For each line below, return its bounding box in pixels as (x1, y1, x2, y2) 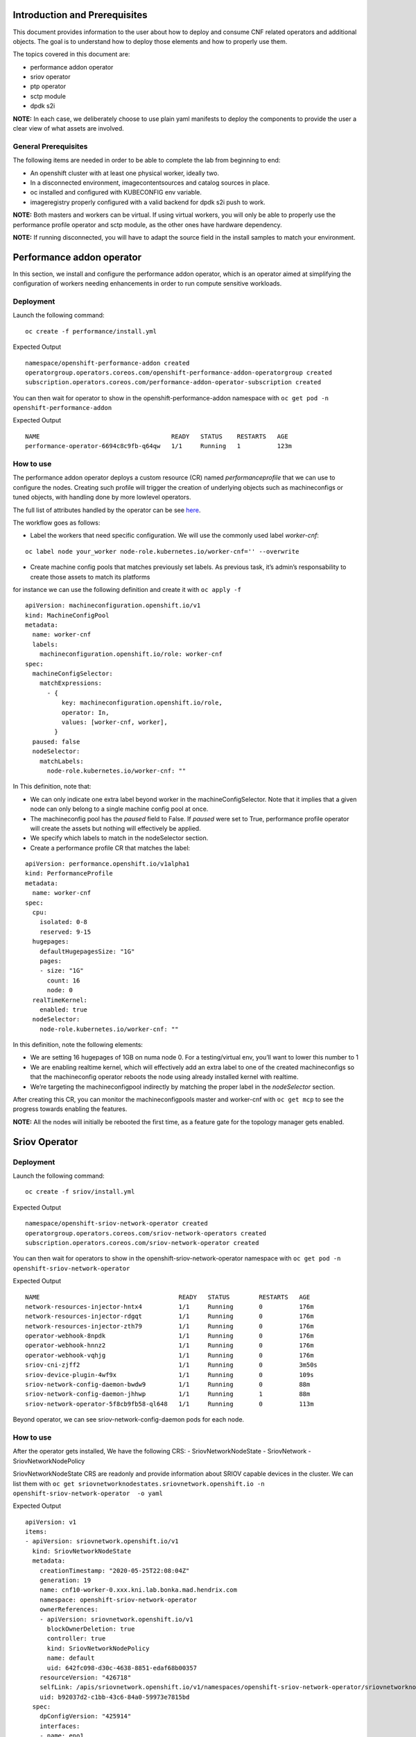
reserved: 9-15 (39, 928, 92, 936)
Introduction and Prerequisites (12, 9, 148, 21)
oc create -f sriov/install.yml (25, 1188, 135, 1196)
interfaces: (39, 1722, 80, 1730)
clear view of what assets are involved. (12, 124, 124, 133)
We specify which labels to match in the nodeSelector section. (30, 834, 209, 842)
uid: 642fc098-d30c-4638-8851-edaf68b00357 (46, 1664, 198, 1672)
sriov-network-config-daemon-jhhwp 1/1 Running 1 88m (25, 1390, 311, 1398)
